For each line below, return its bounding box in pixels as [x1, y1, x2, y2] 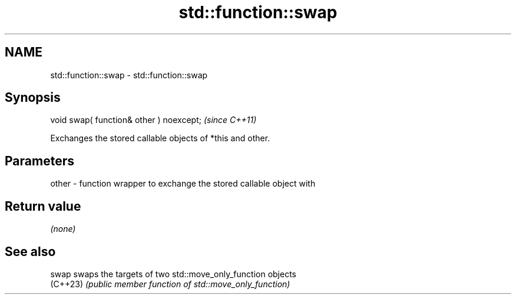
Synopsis [5, 90, 61, 105]
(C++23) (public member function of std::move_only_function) [50, 278, 290, 289]
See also [5, 244, 56, 259]
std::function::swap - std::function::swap [50, 69, 208, 80]
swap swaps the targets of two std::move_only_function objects [50, 268, 296, 279]
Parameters [5, 153, 74, 168]
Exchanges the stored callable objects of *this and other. [50, 133, 270, 144]
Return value [5, 198, 81, 214]
